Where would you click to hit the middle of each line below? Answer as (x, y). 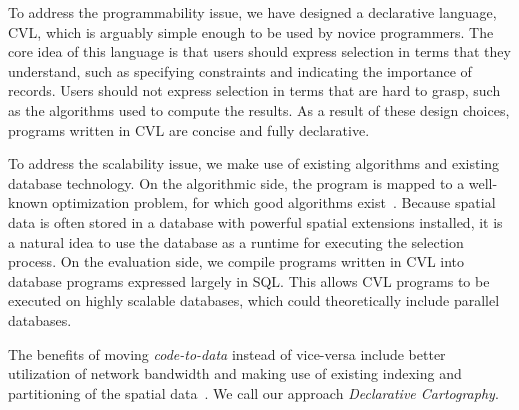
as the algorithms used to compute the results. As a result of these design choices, (259, 109)
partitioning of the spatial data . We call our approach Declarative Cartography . (253, 392)
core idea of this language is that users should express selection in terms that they (259, 51)
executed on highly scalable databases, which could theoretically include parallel (254, 300)
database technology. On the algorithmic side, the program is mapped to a (236, 182)
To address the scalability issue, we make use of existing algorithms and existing (254, 163)
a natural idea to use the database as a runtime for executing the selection (236, 241)
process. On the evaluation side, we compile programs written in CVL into (236, 261)
